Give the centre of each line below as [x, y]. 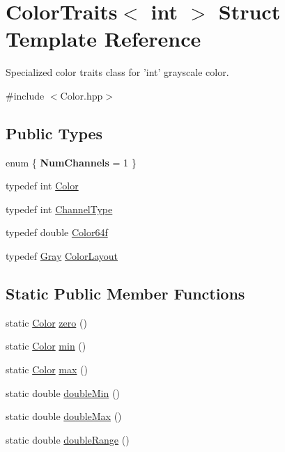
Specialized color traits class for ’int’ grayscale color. [117, 72]
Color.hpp [82, 95]
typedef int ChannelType [59, 209]
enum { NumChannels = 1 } [71, 162]
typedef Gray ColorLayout [62, 256]
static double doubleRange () [68, 439]
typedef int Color [42, 186]
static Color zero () [46, 322]
